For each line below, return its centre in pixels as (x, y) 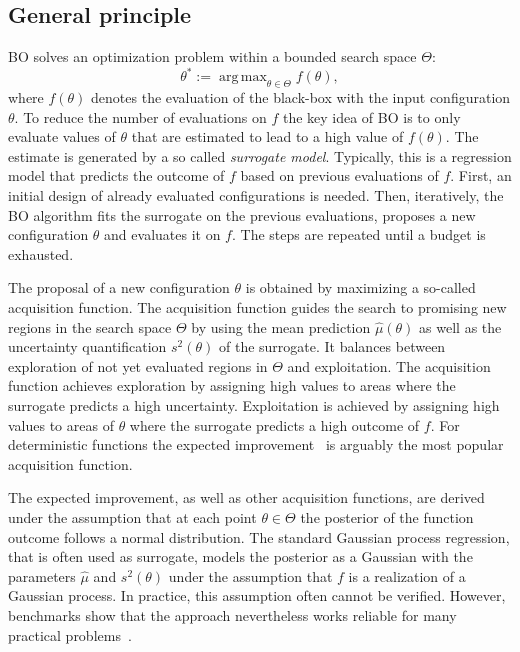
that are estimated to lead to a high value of (267, 136)
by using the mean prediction (281, 326)
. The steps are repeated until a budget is (358, 234)
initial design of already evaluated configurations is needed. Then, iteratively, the (256, 195)
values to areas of (61, 424)
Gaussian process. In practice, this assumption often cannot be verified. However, (257, 595)
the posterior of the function (387, 516)
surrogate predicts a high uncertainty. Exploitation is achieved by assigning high (254, 405)
